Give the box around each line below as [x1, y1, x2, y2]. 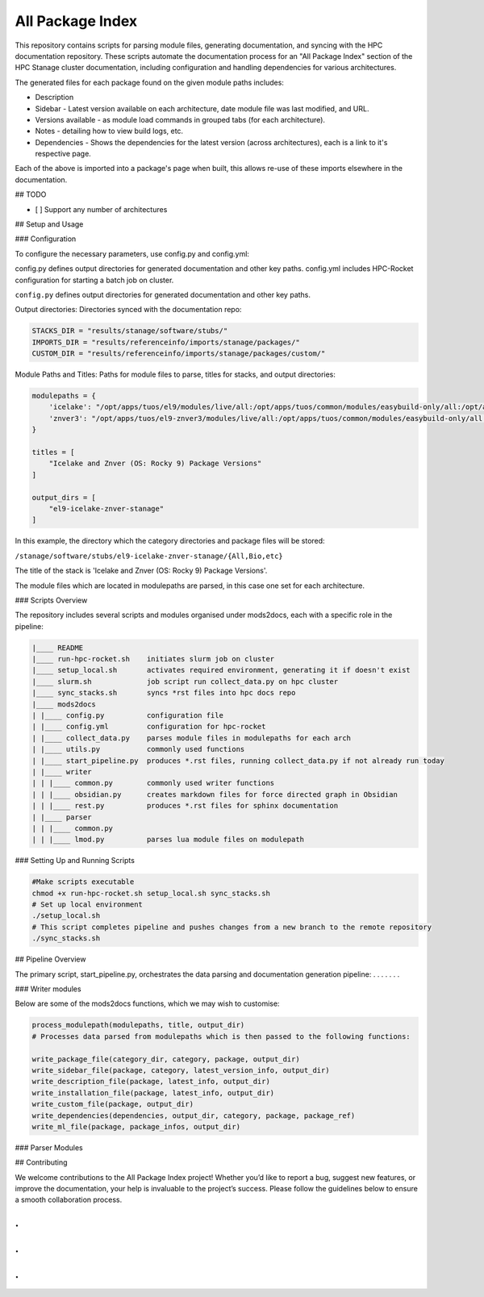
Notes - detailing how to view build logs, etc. [35, 126, 184, 136]
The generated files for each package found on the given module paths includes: [15, 77, 284, 87]
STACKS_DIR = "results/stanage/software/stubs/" [31, 327, 228, 336]
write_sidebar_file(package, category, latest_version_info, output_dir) [31, 1066, 330, 1074]
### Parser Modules [15, 1142, 84, 1153]
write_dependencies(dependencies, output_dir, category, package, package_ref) [31, 1111, 356, 1120]
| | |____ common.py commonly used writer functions [31, 778, 275, 788]
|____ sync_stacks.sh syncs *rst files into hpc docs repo [31, 688, 296, 698]
